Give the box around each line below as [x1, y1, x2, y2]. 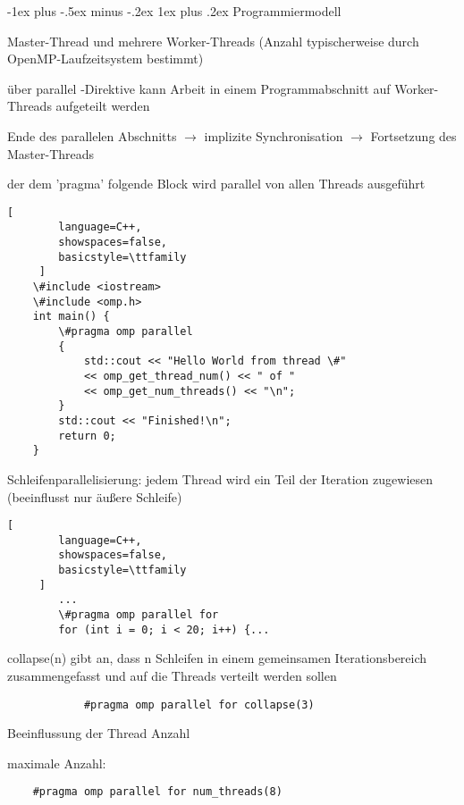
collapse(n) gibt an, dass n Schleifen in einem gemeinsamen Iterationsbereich [7, 649, 427, 667]
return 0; [58, 429, 116, 442]
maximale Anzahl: [7, 753, 106, 772]
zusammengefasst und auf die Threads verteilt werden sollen [7, 666, 337, 684]
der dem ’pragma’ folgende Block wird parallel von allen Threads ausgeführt [7, 174, 426, 193]
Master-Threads [7, 144, 95, 163]
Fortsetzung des [370, 126, 457, 145]
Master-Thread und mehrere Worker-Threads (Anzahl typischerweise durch [7, 31, 419, 50]
